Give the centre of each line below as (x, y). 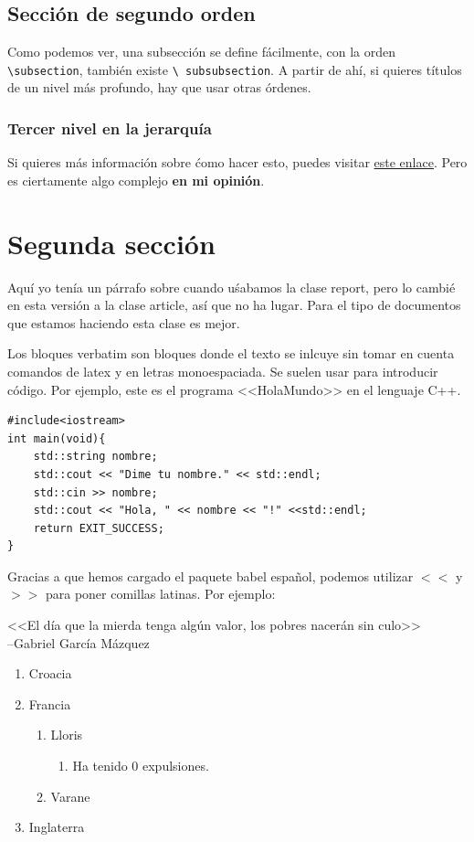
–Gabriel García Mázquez (79, 642)
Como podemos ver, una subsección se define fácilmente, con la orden (202, 52)
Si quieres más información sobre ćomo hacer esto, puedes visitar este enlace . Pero (237, 162)
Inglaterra (57, 827)
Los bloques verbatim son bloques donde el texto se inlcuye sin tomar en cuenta (231, 353)
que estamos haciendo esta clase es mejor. (124, 322)
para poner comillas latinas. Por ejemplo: (160, 594)
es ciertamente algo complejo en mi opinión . (136, 180)
